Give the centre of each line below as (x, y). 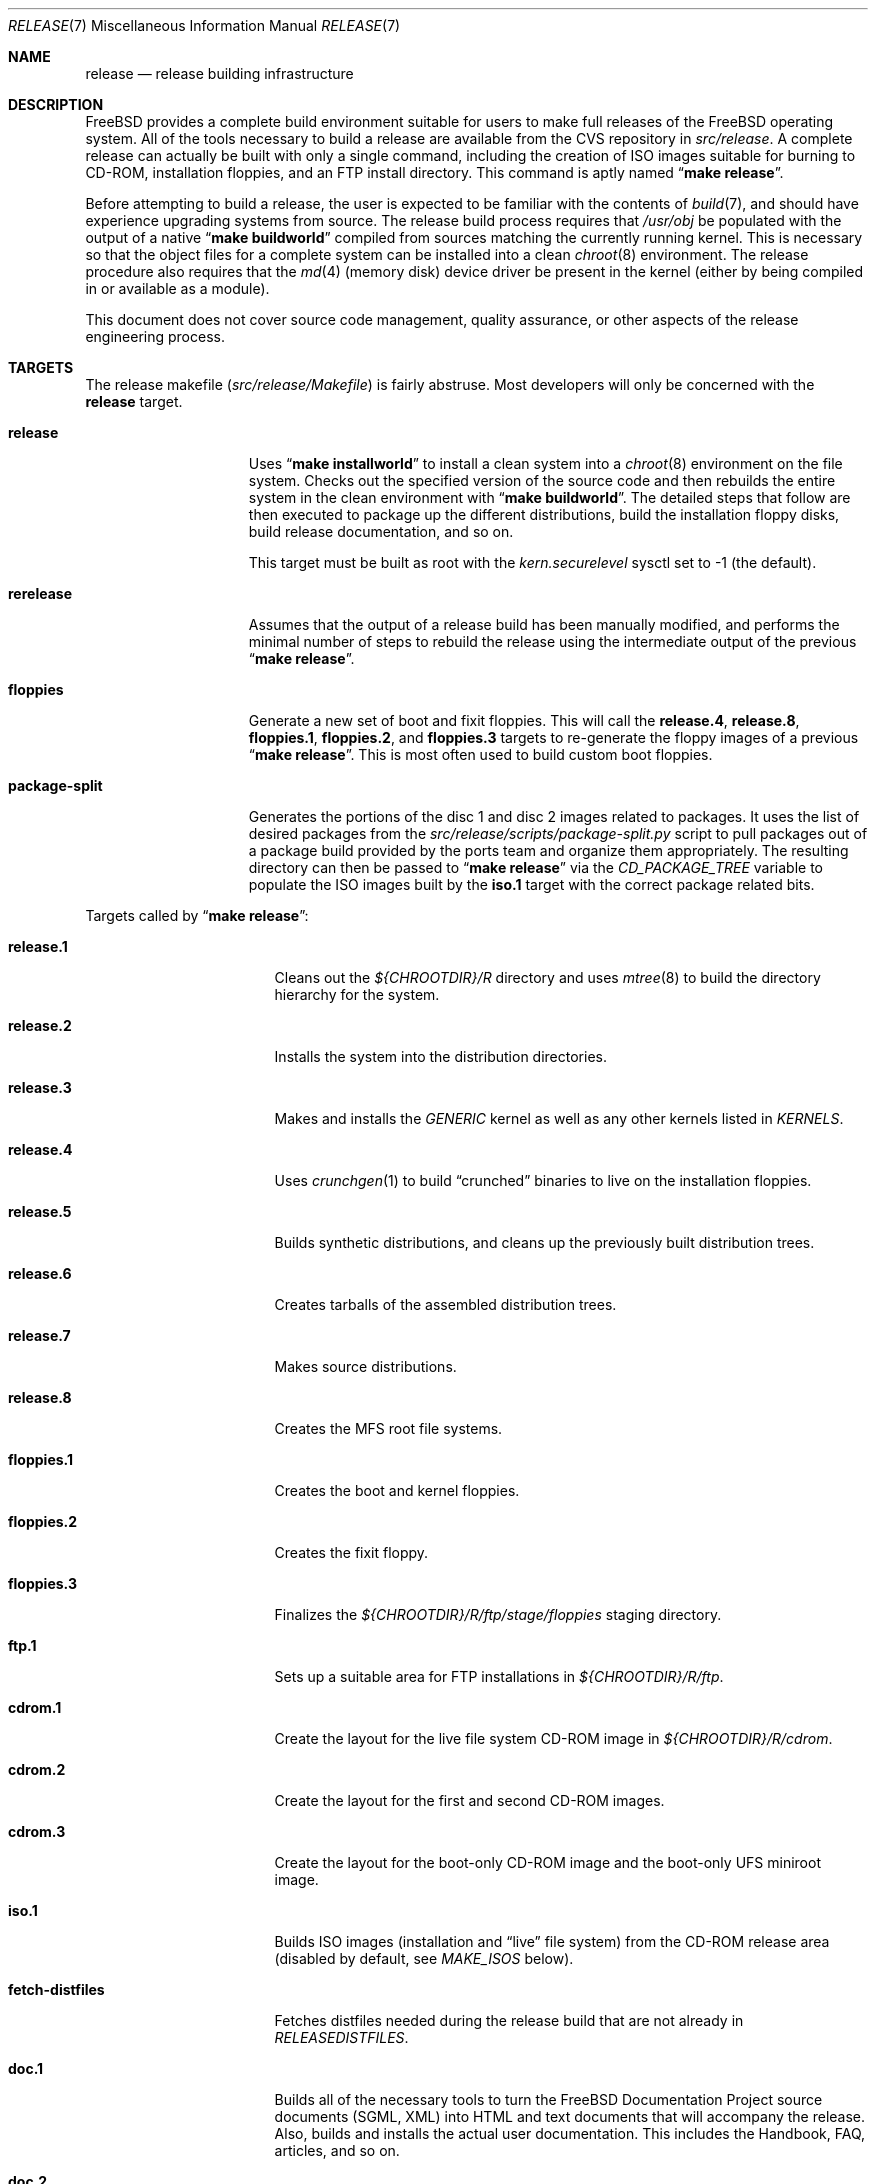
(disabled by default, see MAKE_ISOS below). (424, 1958)
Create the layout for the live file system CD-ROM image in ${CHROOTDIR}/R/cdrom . (553, 1738)
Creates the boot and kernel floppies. (397, 1490)
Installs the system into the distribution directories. (440, 1056)
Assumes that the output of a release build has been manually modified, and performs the (544, 624)
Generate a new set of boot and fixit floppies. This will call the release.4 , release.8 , (524, 720)
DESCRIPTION (56, 104)
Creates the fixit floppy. (351, 1552)
